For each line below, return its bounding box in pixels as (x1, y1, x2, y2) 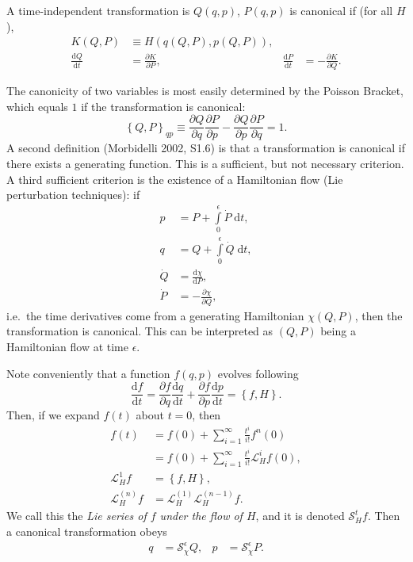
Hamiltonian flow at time (6, 338, 128, 354)
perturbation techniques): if (6, 186, 140, 203)
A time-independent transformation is (6, 2, 190, 18)
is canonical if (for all (289, 2, 393, 18)
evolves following (217, 365, 299, 381)
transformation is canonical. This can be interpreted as (6, 323, 273, 339)
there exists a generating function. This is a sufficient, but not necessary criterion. (6, 155, 404, 171)
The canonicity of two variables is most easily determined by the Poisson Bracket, (6, 82, 404, 99)
